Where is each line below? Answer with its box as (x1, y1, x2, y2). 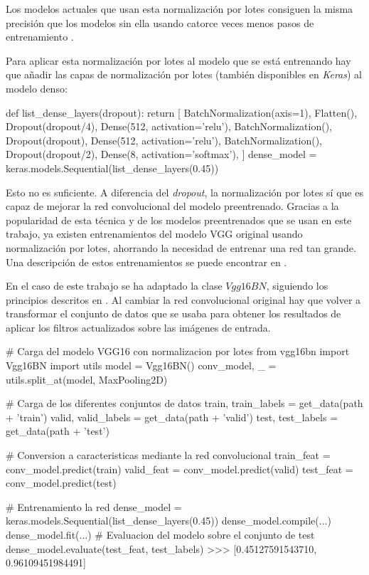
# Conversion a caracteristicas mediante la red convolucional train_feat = (6, 448, 331, 463)
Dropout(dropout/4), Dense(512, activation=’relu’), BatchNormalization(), (6, 119, 333, 134)
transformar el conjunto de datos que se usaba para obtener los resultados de (6, 306, 341, 321)
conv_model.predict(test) (6, 475, 117, 490)
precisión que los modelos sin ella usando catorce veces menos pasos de (6, 15, 314, 30)
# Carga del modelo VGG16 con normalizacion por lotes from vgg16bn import (6, 344, 350, 359)
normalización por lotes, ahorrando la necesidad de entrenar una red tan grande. (6, 240, 356, 255)
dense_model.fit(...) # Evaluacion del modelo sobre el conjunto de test (6, 527, 315, 542)
